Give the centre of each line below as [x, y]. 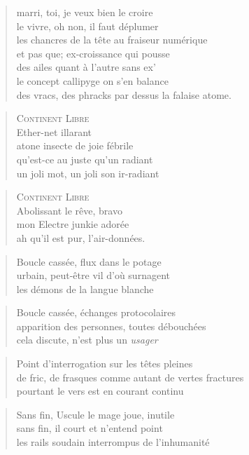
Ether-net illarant [54, 131]
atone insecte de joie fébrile [75, 145]
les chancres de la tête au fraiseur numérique [112, 40]
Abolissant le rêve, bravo [69, 210]
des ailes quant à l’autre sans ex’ [86, 67]
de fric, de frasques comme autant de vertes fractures [130, 377]
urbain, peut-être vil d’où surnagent [93, 275]
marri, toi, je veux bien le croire [85, 12]
